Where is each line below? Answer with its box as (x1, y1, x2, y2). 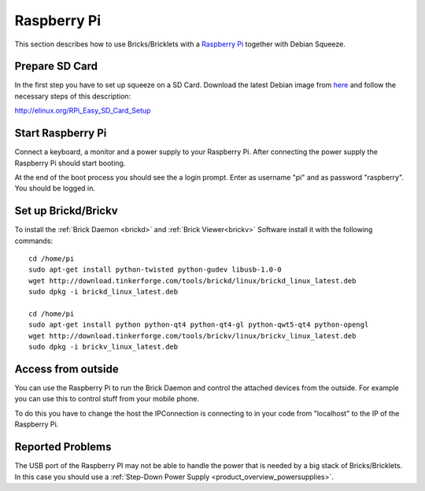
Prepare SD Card (14, 60, 98, 73)
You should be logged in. (14, 183, 96, 193)
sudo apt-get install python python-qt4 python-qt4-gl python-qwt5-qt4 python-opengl (28, 320, 369, 330)
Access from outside (14, 362, 120, 375)
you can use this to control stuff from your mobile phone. (14, 394, 200, 404)
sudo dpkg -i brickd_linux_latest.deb (28, 287, 179, 297)
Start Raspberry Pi (14, 127, 107, 140)
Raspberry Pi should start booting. (14, 158, 126, 168)
